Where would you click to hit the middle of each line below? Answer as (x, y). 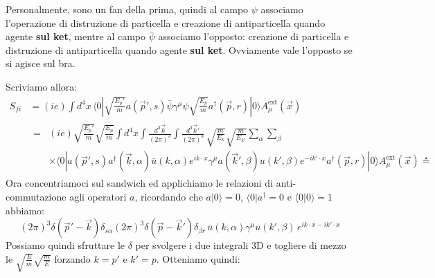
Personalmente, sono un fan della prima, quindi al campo (127, 9)
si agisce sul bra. (41, 63)
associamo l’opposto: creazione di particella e (254, 36)
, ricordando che (169, 197)
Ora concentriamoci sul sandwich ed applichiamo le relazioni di (140, 183)
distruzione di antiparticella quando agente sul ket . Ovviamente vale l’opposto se (179, 49)
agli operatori (98, 197)
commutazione (36, 197)
